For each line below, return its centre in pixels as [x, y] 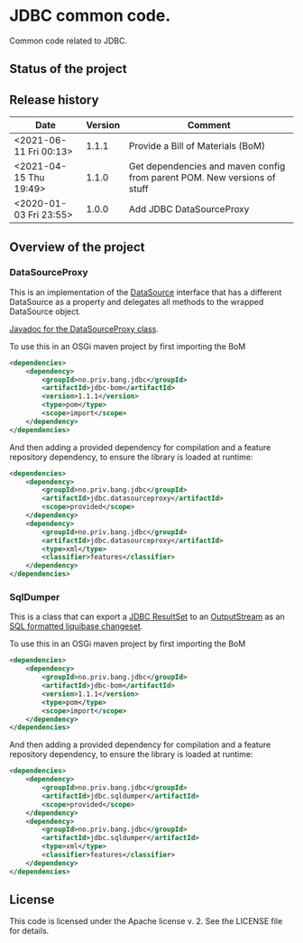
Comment [209, 125]
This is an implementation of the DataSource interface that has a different [146, 292]
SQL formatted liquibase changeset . [76, 626]
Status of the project [69, 69]
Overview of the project [78, 247]
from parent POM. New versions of [202, 178]
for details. [29, 931]
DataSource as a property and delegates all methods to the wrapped [137, 301]
